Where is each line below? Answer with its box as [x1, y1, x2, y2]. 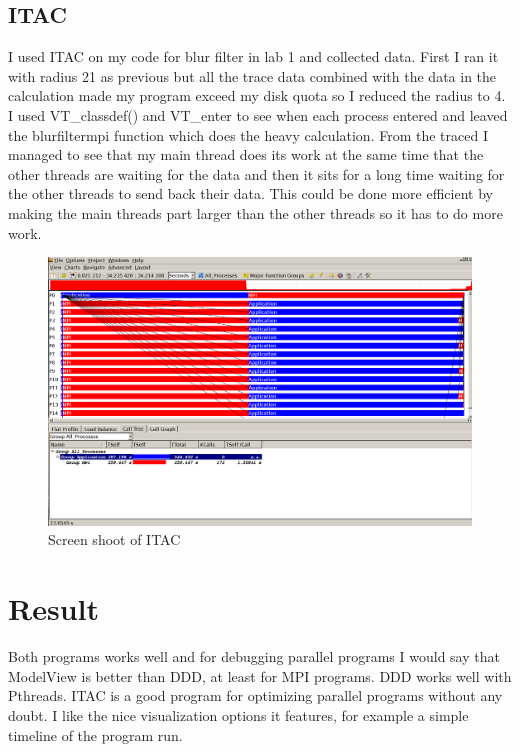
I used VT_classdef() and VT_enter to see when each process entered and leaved [8, 104, 508, 125]
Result [8, 588, 99, 629]
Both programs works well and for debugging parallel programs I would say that [8, 646, 500, 667]
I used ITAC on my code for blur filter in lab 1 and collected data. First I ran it [8, 46, 499, 67]
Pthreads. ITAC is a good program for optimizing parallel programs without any [8, 685, 503, 706]
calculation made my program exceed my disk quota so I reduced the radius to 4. [8, 85, 506, 106]
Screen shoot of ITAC [48, 529, 181, 550]
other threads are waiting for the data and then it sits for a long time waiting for [8, 163, 505, 184]
